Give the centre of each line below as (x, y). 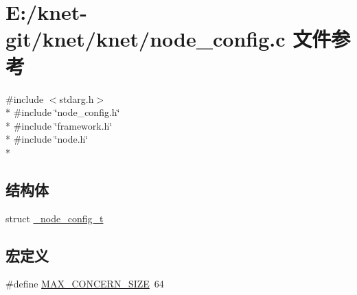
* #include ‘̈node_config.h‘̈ (63, 112)
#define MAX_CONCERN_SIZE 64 (85, 284)
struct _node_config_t (55, 218)
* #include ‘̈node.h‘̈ (47, 139)
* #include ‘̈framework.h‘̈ (59, 125)
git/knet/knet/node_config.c (146, 39)
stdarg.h (77, 98)
